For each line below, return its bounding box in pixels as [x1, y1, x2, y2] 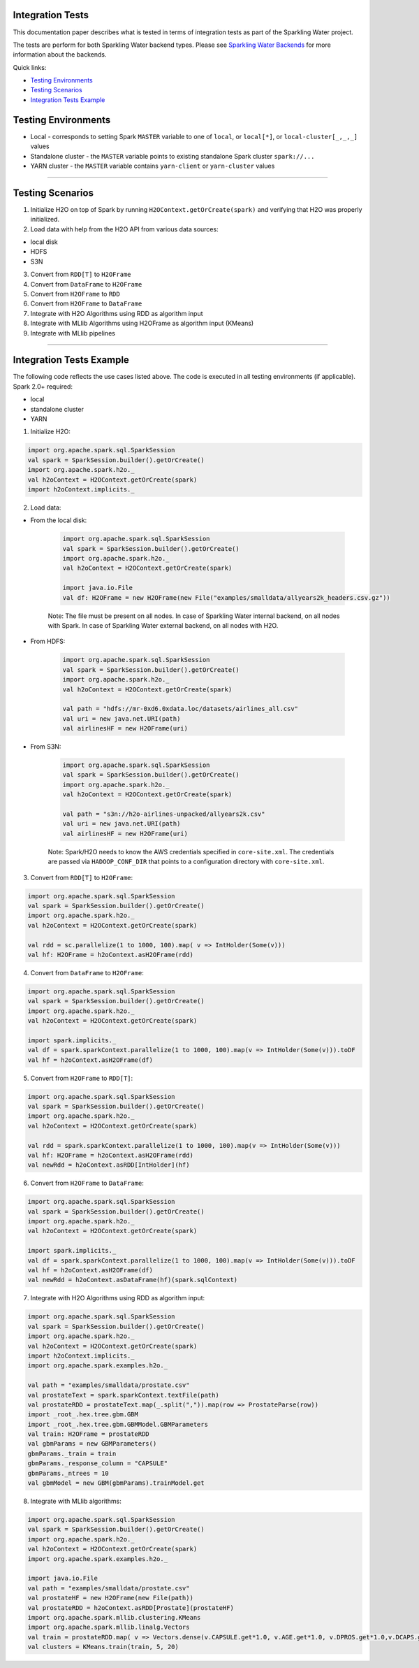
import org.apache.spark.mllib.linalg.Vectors [27, 1623, 190, 1632]
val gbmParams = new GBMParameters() [27, 1440, 157, 1448]
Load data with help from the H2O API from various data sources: [30, 224, 219, 233]
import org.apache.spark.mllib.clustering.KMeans [27, 1613, 201, 1621]
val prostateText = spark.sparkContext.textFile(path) [27, 1391, 219, 1399]
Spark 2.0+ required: [13, 382, 73, 391]
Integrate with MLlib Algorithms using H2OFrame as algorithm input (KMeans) [30, 319, 254, 328]
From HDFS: [30, 637, 66, 646]
